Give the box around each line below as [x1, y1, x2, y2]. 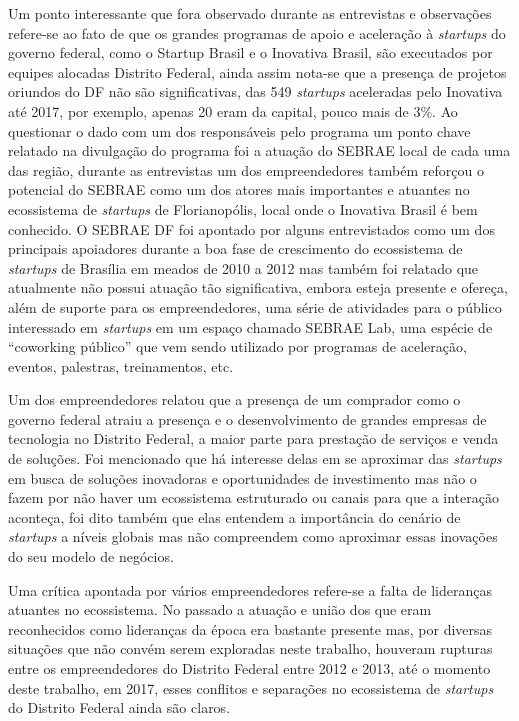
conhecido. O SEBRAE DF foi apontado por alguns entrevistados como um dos [8, 218, 495, 239]
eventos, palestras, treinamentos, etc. [8, 355, 234, 376]
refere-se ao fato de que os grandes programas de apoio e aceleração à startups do [8, 22, 506, 43]
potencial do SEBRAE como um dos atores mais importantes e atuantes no [8, 179, 470, 200]
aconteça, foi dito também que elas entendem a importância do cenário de [8, 506, 461, 527]
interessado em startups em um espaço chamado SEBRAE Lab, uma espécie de [8, 316, 493, 337]
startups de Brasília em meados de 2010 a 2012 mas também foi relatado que [8, 257, 479, 278]
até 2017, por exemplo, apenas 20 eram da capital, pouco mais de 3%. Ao [8, 100, 458, 121]
